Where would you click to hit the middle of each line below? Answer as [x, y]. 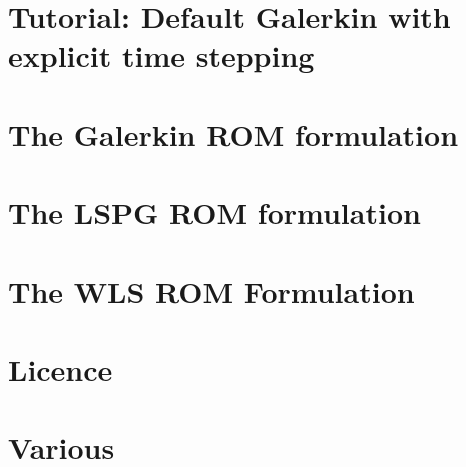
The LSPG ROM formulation [214, 212]
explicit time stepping [161, 55]
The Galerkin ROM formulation [233, 133]
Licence [60, 368]
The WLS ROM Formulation [211, 290]
